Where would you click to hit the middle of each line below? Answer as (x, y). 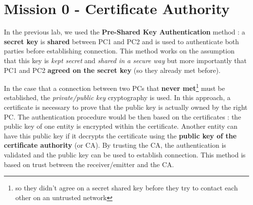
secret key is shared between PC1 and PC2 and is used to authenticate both (122, 41)
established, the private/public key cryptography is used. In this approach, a (117, 97)
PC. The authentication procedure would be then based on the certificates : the (123, 116)
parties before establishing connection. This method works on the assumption (119, 51)
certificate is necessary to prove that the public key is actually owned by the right (126, 107)
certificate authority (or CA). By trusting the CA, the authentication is (115, 145)
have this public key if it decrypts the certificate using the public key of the (120, 135)
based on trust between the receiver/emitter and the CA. (89, 164)
